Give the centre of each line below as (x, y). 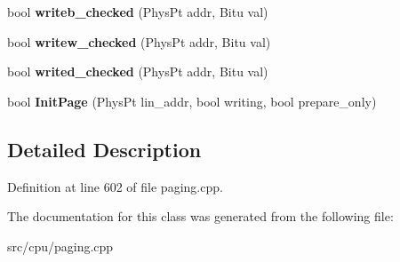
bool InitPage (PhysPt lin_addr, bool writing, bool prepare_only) (192, 101)
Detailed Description (104, 149)
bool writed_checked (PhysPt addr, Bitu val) (138, 71)
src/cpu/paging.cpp (60, 246)
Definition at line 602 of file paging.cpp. (115, 186)
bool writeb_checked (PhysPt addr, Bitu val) (138, 12)
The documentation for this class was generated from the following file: (200, 216)
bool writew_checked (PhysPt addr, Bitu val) (139, 41)
